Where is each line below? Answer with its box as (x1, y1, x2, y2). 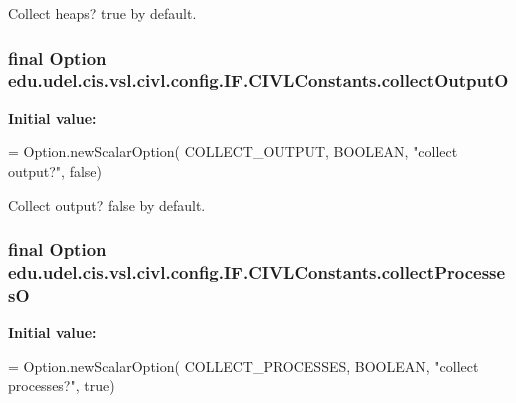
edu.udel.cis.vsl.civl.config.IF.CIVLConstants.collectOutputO (8, 68, 509, 93)
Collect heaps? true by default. (8, 3, 197, 23)
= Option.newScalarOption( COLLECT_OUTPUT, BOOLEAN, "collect (8, 141, 458, 162)
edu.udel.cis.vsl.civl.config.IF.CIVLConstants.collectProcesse (8, 259, 506, 284)
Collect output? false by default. (8, 194, 206, 215)
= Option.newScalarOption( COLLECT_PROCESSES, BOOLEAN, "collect (8, 355, 479, 376)
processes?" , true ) (8, 375, 115, 396)
